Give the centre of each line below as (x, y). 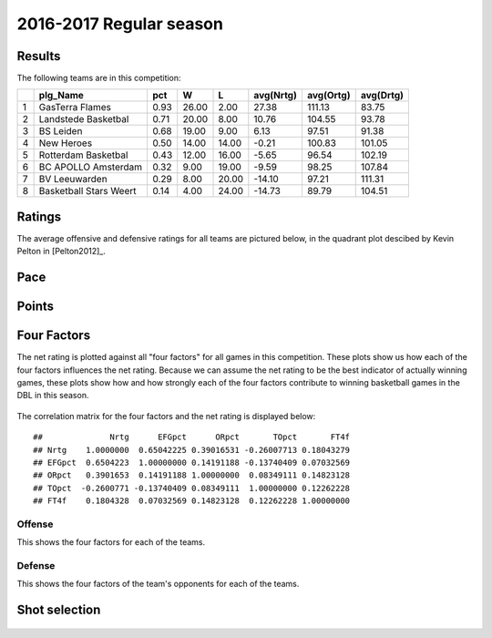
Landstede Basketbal (84, 119)
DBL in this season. (53, 396)
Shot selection (59, 610)
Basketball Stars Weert (87, 191)
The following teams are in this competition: (99, 78)
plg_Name (61, 96)
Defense (36, 566)
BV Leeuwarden (73, 180)
